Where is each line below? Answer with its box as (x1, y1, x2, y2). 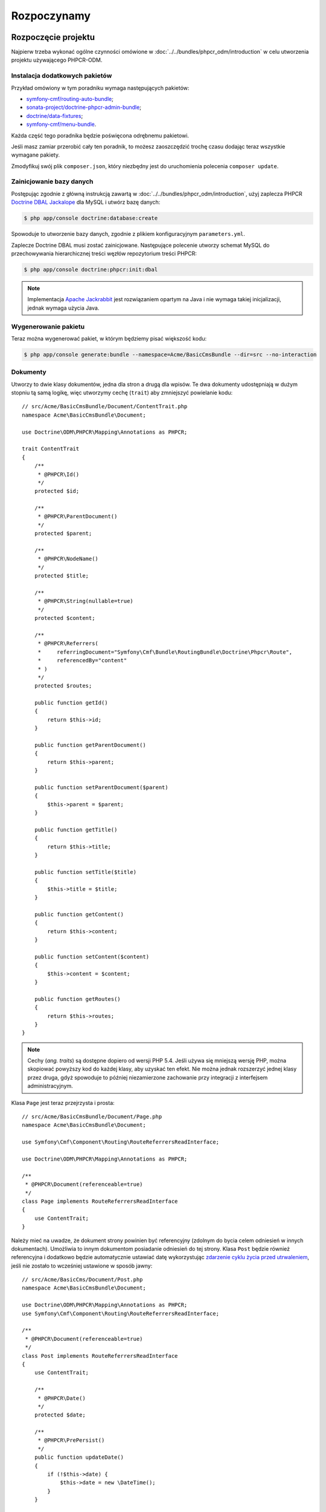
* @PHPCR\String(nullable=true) (37, 598, 134, 605)
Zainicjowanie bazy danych (11, 177, 94, 186)
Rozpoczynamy (11, 9, 91, 22)
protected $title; (34, 572, 89, 579)
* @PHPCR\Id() (37, 471, 80, 478)
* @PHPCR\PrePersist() (37, 1437, 105, 1444)
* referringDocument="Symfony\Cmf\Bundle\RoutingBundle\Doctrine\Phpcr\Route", (37, 648, 293, 656)
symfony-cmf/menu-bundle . (26, 121, 97, 128)
